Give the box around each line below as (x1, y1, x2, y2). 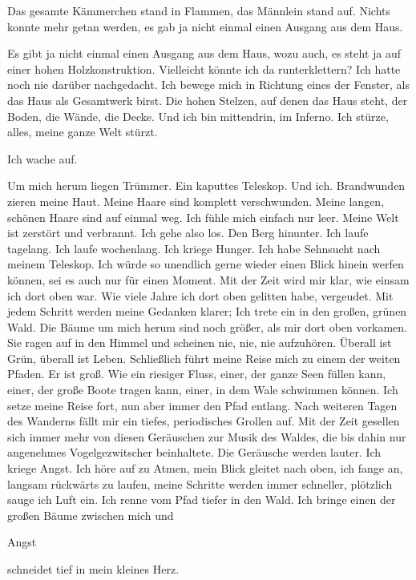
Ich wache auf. (7, 150, 78, 167)
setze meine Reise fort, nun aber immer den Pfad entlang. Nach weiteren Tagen (7, 397, 398, 413)
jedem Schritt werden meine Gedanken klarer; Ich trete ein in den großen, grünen (7, 303, 407, 320)
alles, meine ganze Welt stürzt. (7, 123, 158, 140)
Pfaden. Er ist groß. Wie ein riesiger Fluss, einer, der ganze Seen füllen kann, (7, 365, 386, 382)
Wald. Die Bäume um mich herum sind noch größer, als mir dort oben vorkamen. (7, 318, 407, 335)
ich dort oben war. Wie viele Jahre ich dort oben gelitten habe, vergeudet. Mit (7, 287, 394, 304)
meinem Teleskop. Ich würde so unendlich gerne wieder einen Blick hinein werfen (7, 256, 404, 272)
